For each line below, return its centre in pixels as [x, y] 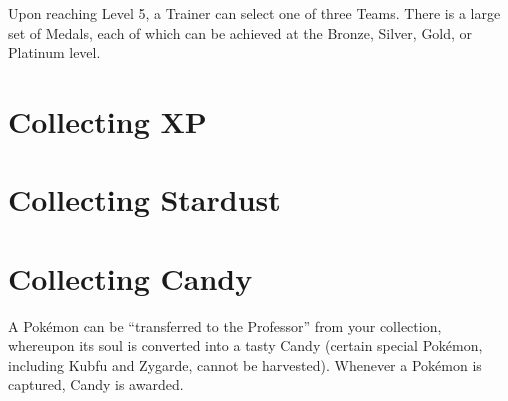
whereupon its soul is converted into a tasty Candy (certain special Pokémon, [245, 345]
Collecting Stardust [144, 199]
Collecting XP [107, 120]
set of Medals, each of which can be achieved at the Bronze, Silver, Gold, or [240, 32]
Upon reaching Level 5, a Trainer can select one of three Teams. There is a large [254, 13]
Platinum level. [54, 52]
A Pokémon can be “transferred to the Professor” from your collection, [225, 325]
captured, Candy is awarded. [96, 384]
